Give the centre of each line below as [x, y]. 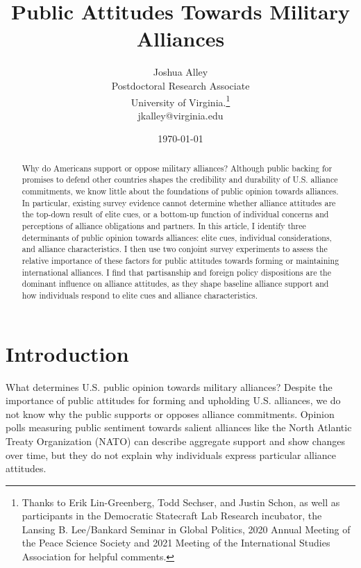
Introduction [67, 353]
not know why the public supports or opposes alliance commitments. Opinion [170, 414]
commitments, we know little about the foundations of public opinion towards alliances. [180, 191]
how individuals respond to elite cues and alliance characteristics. [140, 295]
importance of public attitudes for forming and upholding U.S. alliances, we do [173, 400]
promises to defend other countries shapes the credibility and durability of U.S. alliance [180, 179]
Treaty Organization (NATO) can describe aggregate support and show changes [175, 441]
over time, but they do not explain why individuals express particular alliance [171, 454]
